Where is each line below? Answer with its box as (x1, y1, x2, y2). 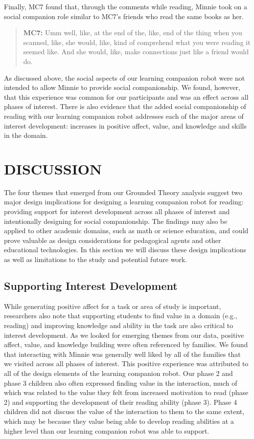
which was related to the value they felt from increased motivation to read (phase (4, 387, 249, 397)
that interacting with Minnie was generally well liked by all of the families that (4, 349, 241, 359)
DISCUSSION (4, 158, 102, 178)
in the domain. (4, 130, 48, 140)
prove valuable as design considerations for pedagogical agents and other (4, 235, 221, 245)
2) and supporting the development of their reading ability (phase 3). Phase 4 (4, 396, 237, 407)
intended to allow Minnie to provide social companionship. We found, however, (4, 82, 240, 92)
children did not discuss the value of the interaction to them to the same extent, (4, 406, 245, 417)
